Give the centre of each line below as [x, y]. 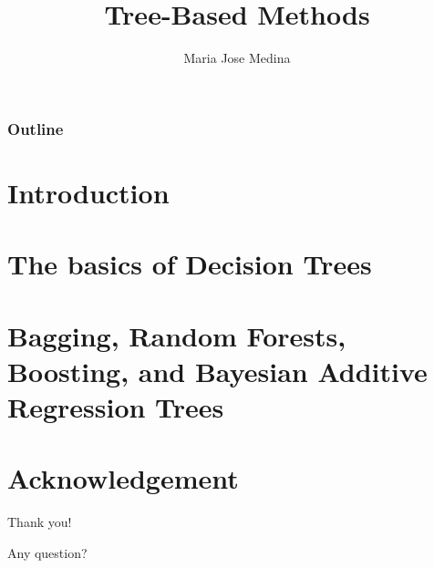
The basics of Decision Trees [190, 264]
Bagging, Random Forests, [177, 335]
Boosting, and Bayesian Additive [217, 371]
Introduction [88, 192]
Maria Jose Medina [237, 58]
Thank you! [40, 522]
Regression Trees [116, 406]
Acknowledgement [123, 478]
